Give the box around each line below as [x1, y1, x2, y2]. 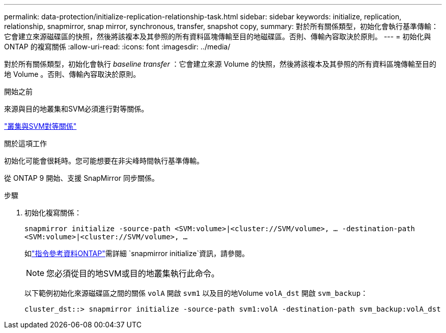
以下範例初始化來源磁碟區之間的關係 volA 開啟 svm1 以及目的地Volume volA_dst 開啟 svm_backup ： [24, 289, 368, 297]
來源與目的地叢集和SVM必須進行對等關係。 [4, 104, 149, 113]
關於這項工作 [4, 139, 47, 148]
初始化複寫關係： [24, 208, 81, 217]
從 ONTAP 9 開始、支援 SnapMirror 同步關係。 [4, 174, 159, 182]
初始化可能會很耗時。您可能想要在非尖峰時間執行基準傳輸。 [4, 156, 204, 165]
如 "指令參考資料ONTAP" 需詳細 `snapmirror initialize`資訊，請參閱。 [24, 249, 249, 258]
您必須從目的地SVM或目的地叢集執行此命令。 [46, 268, 219, 279]
